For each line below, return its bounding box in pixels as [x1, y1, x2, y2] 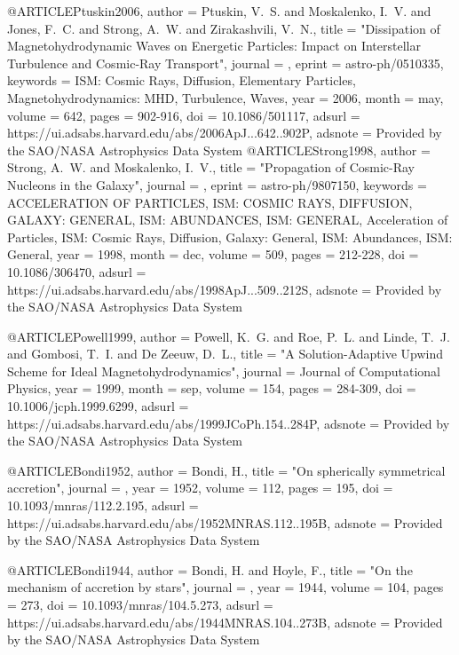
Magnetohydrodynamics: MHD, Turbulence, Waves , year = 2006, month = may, [7, 88, 444, 107]
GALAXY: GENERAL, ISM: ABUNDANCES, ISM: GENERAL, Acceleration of [7, 210, 448, 229]
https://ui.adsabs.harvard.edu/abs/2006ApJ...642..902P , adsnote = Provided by [7, 123, 442, 142]
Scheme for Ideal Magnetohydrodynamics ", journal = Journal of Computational [7, 361, 440, 380]
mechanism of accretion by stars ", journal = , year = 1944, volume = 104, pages [7, 578, 444, 596]
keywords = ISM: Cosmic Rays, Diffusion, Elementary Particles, [7, 71, 356, 90]
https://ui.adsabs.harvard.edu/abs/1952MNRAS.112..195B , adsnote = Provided [7, 513, 443, 532]
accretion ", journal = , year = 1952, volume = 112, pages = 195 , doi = [7, 478, 393, 497]
